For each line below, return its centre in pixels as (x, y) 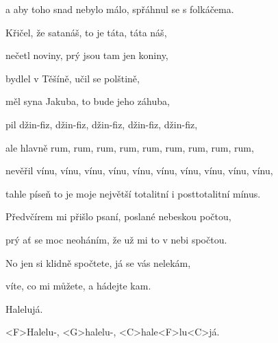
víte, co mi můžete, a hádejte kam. (78, 286)
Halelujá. (24, 308)
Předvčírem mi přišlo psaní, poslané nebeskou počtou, (118, 216)
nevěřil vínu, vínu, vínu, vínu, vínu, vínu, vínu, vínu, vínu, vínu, (139, 170)
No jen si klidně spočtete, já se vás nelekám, (98, 262)
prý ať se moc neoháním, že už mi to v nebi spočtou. (116, 239)
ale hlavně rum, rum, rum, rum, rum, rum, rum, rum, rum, (130, 147)
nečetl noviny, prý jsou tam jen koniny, (87, 55)
